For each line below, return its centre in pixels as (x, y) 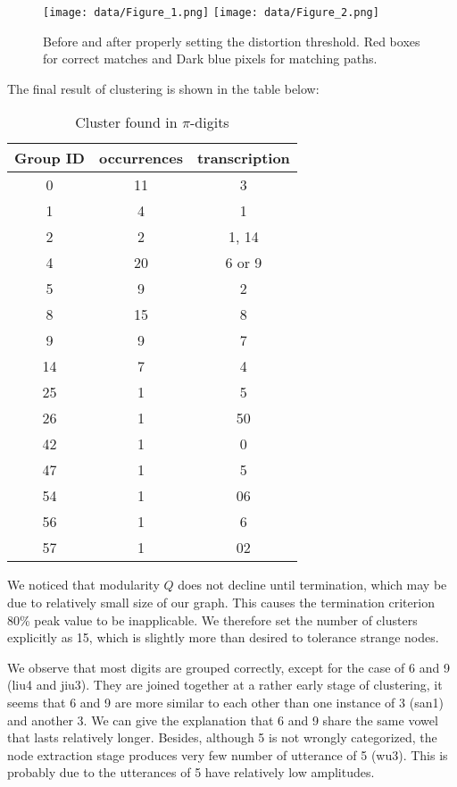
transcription (243, 158)
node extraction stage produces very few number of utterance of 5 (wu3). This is (228, 754)
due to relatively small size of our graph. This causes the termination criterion (221, 603)
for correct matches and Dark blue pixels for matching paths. (210, 59)
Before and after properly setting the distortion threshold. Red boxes (232, 41)
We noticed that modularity (83, 585)
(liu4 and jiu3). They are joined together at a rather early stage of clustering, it (225, 685)
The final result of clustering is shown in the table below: (163, 88)
